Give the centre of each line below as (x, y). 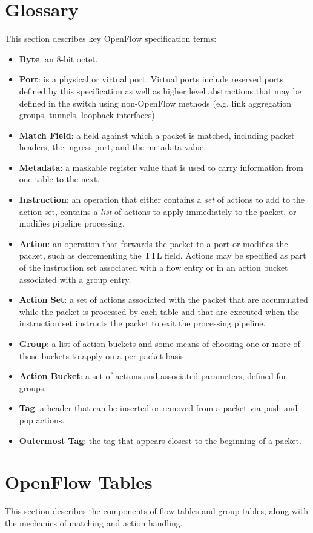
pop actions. (42, 419)
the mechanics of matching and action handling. (94, 522)
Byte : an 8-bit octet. (58, 58)
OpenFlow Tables (79, 482)
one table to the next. (59, 179)
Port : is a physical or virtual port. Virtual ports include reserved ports (151, 79)
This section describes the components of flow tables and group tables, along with (157, 511)
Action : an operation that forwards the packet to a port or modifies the (153, 243)
